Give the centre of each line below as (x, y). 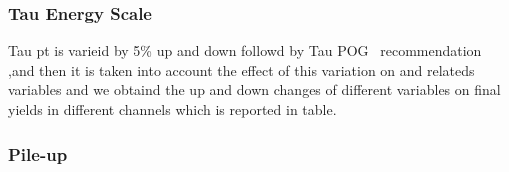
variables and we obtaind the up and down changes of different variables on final (254, 89)
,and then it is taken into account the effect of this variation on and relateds (241, 69)
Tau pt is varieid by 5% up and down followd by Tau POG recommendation (245, 50)
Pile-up (38, 153)
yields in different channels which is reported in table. (172, 109)
